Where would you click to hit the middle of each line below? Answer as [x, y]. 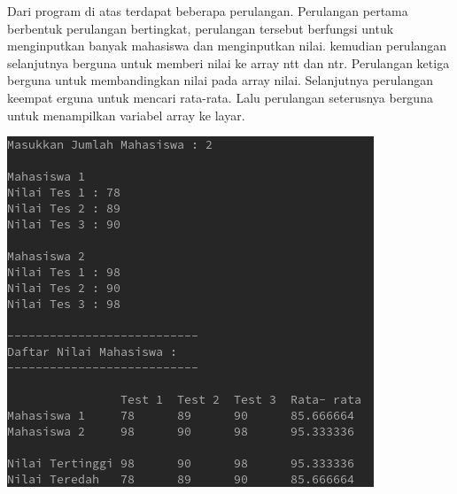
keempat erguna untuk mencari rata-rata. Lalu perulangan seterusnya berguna [220, 97]
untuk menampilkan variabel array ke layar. [126, 115]
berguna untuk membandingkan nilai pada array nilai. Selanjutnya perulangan [220, 80]
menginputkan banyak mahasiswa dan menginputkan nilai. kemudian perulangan [227, 46]
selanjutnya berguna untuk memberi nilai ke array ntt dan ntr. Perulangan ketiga [228, 62]
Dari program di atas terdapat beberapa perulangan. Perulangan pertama [208, 11]
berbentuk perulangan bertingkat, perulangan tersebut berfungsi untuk [201, 28]
